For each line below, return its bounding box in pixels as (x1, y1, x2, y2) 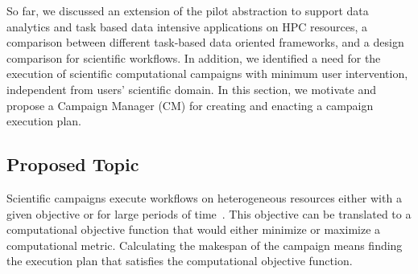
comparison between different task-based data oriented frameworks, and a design (6, 34, 404, 51)
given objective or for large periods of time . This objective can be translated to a (6, 205, 412, 222)
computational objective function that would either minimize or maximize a (6, 221, 381, 238)
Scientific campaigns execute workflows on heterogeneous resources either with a (6, 189, 402, 206)
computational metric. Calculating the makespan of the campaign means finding (6, 236, 403, 253)
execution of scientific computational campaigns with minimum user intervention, (6, 65, 408, 82)
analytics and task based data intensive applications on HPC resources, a (6, 18, 368, 35)
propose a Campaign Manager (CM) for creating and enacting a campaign (6, 96, 374, 113)
